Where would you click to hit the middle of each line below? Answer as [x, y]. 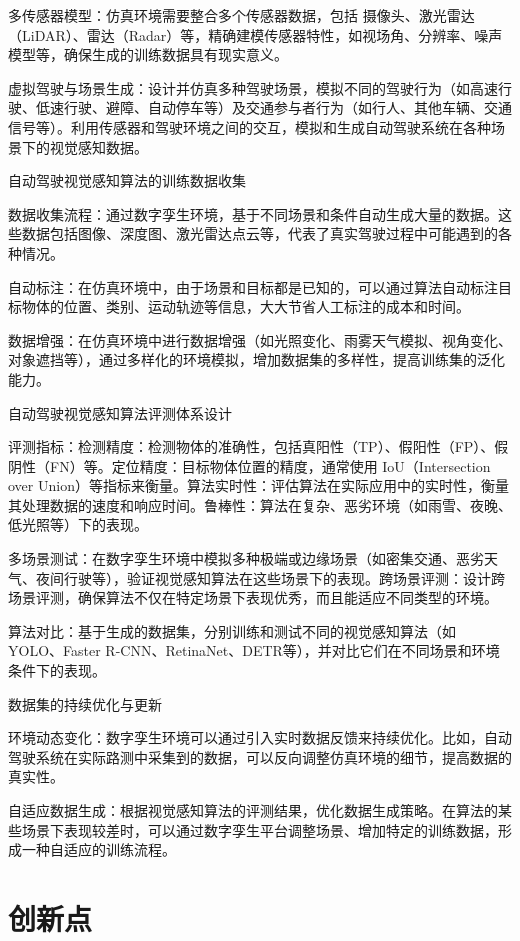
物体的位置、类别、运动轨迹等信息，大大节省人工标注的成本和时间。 [245, 306]
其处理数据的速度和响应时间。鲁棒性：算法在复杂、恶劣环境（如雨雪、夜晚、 [260, 504]
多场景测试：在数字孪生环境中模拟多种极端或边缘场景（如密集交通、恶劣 [246, 558]
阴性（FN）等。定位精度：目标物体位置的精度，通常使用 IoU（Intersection [249, 465]
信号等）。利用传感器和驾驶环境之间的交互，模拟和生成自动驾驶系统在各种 [249, 126]
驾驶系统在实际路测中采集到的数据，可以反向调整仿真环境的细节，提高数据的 [260, 756]
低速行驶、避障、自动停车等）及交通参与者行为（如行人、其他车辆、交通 [273, 107]
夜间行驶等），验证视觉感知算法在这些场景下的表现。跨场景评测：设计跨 [270, 577]
